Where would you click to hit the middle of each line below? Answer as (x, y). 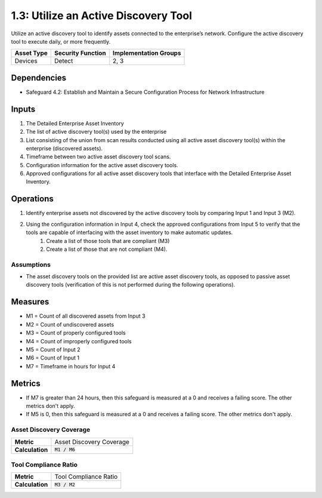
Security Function (80, 53)
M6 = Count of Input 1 (53, 358)
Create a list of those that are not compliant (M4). (107, 249)
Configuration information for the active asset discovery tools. (102, 165)
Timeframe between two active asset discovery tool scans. (98, 157)
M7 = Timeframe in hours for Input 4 (71, 366)
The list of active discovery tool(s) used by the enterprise (96, 132)
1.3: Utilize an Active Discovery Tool (101, 16)
